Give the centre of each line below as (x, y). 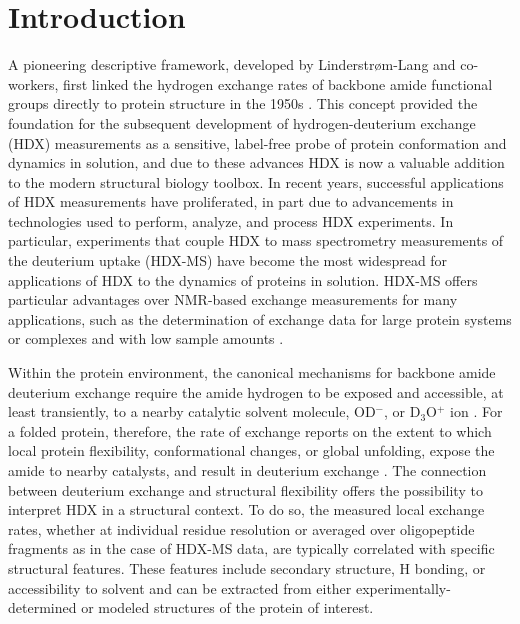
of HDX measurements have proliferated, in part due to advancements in (231, 201)
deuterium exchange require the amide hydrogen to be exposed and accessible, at (256, 391)
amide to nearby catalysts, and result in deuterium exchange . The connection (247, 470)
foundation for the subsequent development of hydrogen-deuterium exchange (242, 122)
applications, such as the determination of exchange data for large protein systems (260, 318)
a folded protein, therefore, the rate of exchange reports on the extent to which (250, 430)
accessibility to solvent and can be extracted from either (180, 587)
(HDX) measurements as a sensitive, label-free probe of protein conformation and (257, 142)
